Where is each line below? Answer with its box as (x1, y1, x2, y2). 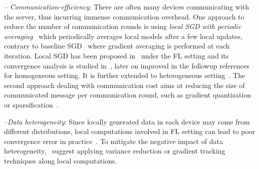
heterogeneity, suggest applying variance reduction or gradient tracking (4, 145, 225, 156)
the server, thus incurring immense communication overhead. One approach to (4, 11, 244, 21)
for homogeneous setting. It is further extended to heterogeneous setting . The (4, 70, 245, 80)
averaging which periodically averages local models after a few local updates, (4, 30, 242, 41)
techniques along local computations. (4, 155, 117, 165)
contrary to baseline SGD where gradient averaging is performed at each (4, 40, 230, 51)
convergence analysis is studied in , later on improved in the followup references (4, 60, 249, 70)
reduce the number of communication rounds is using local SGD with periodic (4, 21, 241, 31)
